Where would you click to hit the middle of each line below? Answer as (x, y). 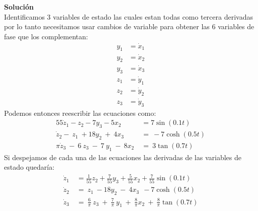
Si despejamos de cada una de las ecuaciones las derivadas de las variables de (123, 157)
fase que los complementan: (46, 36)
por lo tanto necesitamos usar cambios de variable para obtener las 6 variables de (129, 26)
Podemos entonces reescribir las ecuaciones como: (80, 113)
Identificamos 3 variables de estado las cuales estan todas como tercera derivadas (128, 16)
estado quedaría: (29, 167)
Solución (19, 7)
